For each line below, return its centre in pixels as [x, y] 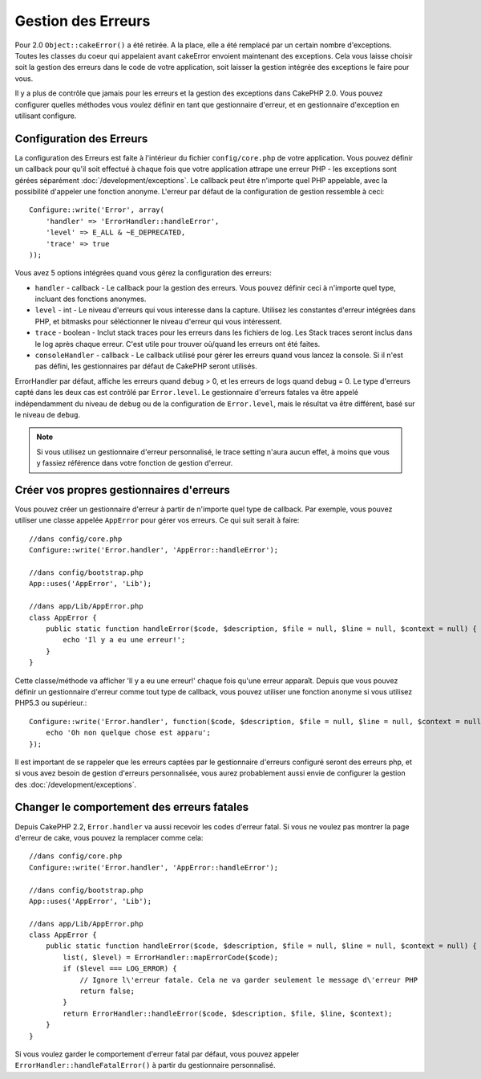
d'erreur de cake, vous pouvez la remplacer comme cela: [109, 837]
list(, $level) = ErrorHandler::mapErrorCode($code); [171, 957]
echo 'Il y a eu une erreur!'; [124, 640]
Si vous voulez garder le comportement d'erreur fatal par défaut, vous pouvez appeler [157, 1054]
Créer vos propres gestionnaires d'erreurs [122, 490]
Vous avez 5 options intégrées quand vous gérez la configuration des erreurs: [143, 273]
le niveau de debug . [47, 415]
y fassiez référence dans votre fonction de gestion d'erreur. [135, 463]
